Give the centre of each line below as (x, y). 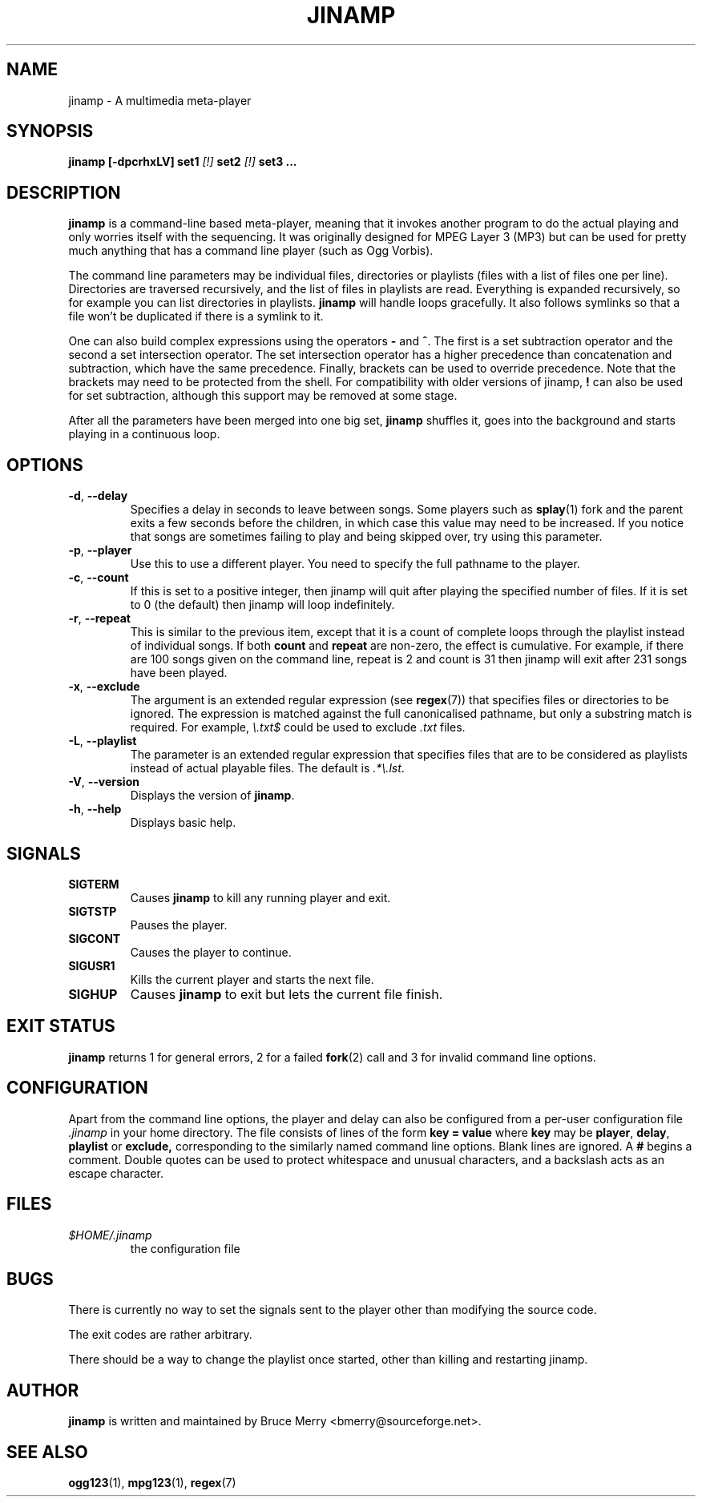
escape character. (116, 1173)
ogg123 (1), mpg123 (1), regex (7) (152, 1483)
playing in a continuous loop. (144, 434)
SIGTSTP (93, 911)
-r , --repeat (99, 619)
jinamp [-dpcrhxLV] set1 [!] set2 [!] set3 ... (183, 162)
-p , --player (100, 550)
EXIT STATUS (61, 1026)
